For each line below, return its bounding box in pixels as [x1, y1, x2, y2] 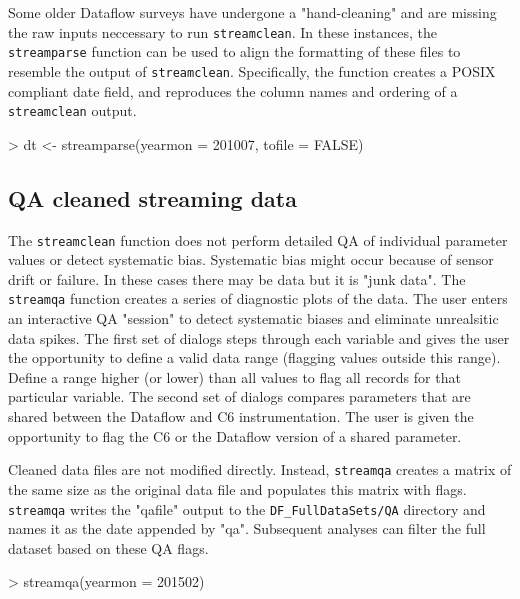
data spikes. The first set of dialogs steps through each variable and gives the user [8, 327, 510, 348]
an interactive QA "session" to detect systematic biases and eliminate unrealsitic [8, 308, 499, 329]
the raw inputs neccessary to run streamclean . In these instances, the [8, 21, 437, 42]
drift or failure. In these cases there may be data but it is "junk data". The [8, 268, 466, 289]
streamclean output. [8, 100, 137, 121]
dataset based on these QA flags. [8, 537, 209, 558]
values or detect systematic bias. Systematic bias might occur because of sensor [8, 249, 494, 270]
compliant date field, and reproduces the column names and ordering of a [8, 80, 458, 101]
